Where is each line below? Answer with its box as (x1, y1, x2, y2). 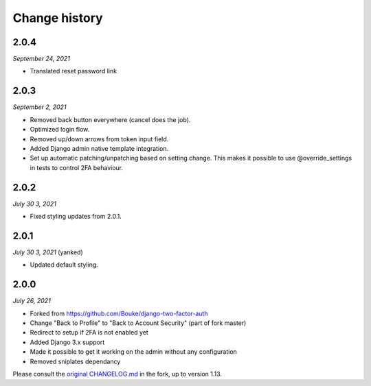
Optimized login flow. (30, 125, 90, 134)
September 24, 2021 (12, 55, 70, 63)
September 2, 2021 (12, 103, 67, 111)
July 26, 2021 (12, 297, 51, 305)
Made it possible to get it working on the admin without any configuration (30, 348, 237, 356)
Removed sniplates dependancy (30, 357, 121, 365)
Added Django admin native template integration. (30, 144, 169, 152)
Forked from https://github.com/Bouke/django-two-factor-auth (30, 309, 208, 317)
